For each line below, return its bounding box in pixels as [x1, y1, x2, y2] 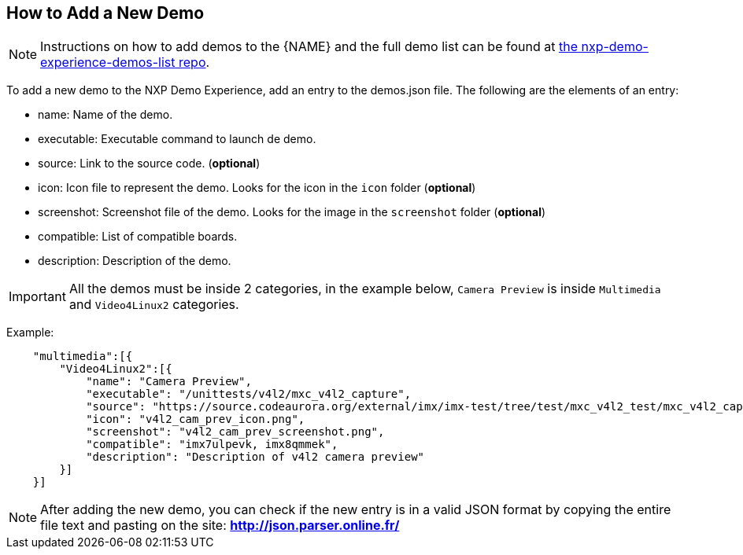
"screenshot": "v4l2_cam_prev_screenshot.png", [86, 425, 385, 439]
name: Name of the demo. [38, 108, 173, 122]
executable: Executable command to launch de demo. [38, 132, 316, 146]
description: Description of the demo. [38, 254, 231, 268]
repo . [179, 54, 210, 71]
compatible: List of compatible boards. [38, 230, 238, 244]
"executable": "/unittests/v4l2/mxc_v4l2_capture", [86, 388, 412, 401]
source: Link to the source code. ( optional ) [38, 156, 261, 171]
